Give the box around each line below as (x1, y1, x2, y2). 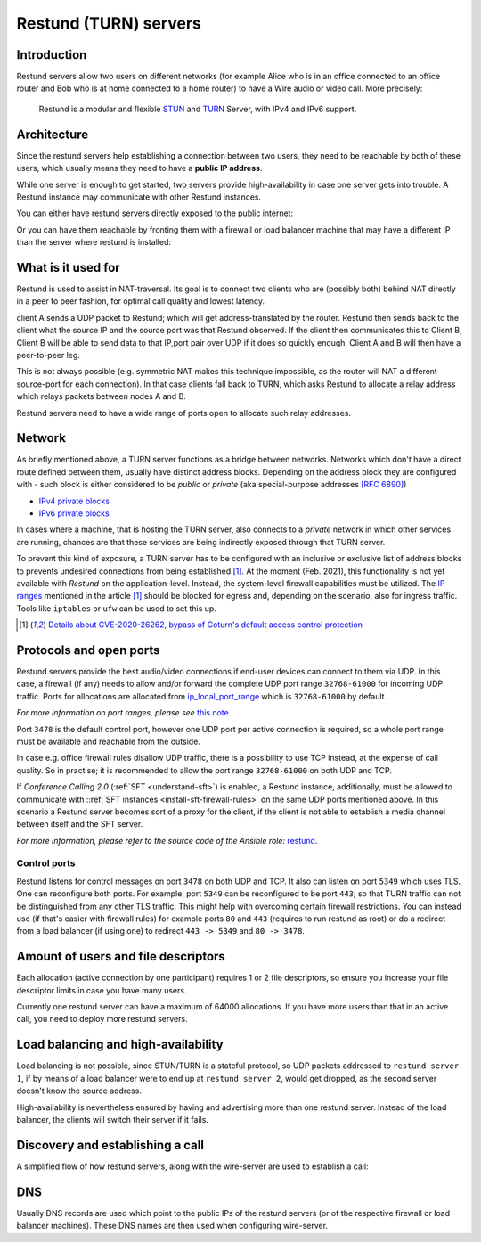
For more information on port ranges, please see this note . (16, 707, 232, 718)
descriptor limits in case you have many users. (16, 985, 187, 995)
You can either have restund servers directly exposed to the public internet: (16, 208, 294, 218)
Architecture (16, 127, 89, 142)
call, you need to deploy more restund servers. (16, 1014, 188, 1025)
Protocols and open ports (16, 642, 160, 658)
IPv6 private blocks (38, 508, 110, 519)
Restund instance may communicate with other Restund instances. (16, 192, 262, 202)
